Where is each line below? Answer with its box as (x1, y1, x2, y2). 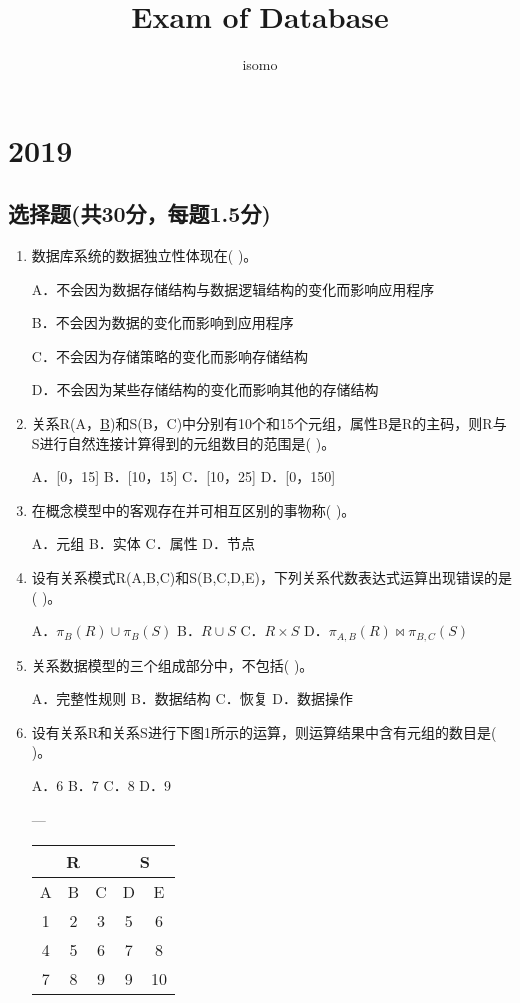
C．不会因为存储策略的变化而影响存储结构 (31, 345, 308, 366)
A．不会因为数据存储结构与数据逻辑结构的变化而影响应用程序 (31, 278, 435, 299)
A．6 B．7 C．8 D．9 (31, 775, 171, 796)
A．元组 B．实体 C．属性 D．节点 (31, 533, 255, 554)
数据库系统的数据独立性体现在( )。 (31, 245, 258, 266)
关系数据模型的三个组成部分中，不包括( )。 (31, 654, 314, 675)
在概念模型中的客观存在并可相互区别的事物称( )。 (31, 499, 356, 520)
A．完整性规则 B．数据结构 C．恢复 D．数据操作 (31, 688, 353, 709)
